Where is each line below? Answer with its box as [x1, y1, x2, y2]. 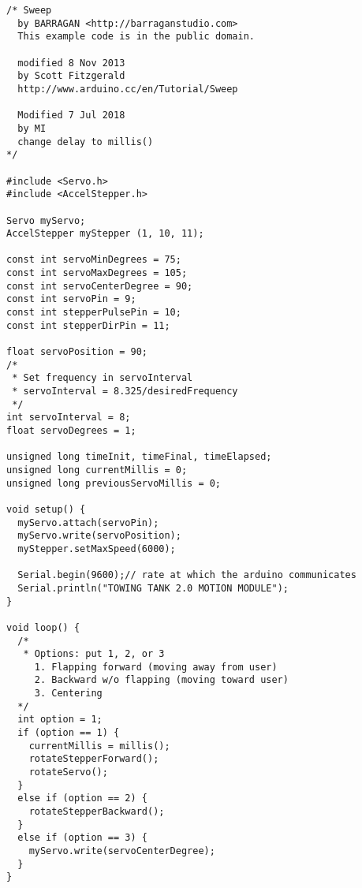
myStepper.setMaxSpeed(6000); [17, 543, 176, 554]
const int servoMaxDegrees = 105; [6, 267, 188, 279]
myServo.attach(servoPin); [17, 517, 159, 528]
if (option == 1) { [17, 727, 120, 739]
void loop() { [6, 621, 80, 633]
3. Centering [34, 688, 103, 700]
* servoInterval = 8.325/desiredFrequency [12, 386, 238, 397]
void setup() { [6, 503, 86, 515]
